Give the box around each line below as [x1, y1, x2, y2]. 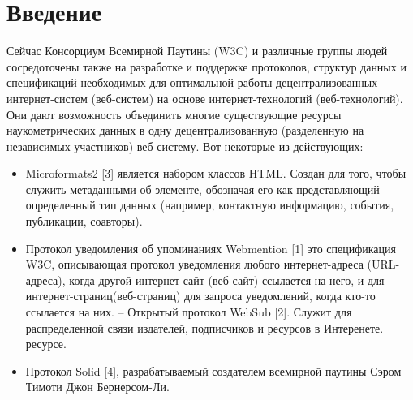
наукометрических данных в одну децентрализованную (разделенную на [6, 122, 364, 139]
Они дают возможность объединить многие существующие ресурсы [6, 105, 342, 123]
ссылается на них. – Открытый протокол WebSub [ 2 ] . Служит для [25, 303, 352, 320]
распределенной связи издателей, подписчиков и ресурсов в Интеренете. [25, 319, 384, 336]
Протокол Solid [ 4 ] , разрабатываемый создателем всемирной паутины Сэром [25, 362, 402, 379]
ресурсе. [25, 335, 67, 352]
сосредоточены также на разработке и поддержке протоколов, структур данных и [6, 58, 407, 75]
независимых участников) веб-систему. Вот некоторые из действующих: [6, 137, 364, 154]
